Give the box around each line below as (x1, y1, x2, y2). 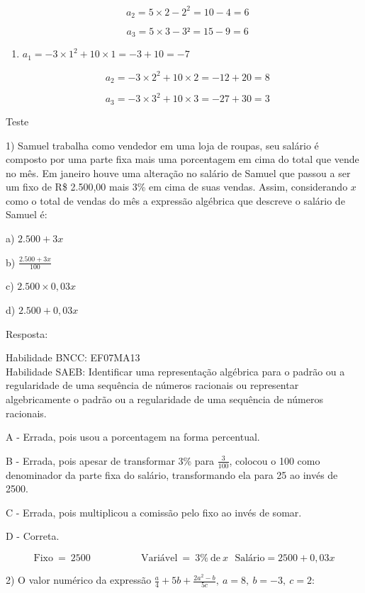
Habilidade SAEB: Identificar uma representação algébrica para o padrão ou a (6, 363, 345, 378)
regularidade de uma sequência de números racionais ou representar (6, 378, 299, 392)
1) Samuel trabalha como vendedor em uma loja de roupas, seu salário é (6, 137, 319, 152)
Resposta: (6, 326, 48, 341)
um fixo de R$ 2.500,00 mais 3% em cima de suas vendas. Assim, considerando (6, 179, 348, 194)
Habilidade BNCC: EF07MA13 (6, 350, 140, 365)
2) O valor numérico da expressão (6, 572, 152, 587)
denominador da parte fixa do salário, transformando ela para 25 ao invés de (6, 467, 338, 482)
